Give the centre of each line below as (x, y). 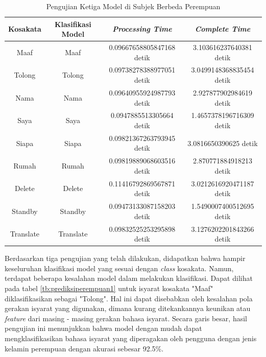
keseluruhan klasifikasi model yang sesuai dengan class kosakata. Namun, (119, 268)
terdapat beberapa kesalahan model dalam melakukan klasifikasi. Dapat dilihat (129, 278)
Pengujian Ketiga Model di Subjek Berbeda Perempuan (133, 6)
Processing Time (142, 29)
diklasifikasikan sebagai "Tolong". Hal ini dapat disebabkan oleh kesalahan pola (129, 298)
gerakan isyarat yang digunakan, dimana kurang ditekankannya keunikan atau (128, 308)
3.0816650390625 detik (223, 143)
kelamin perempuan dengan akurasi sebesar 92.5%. (84, 348)
